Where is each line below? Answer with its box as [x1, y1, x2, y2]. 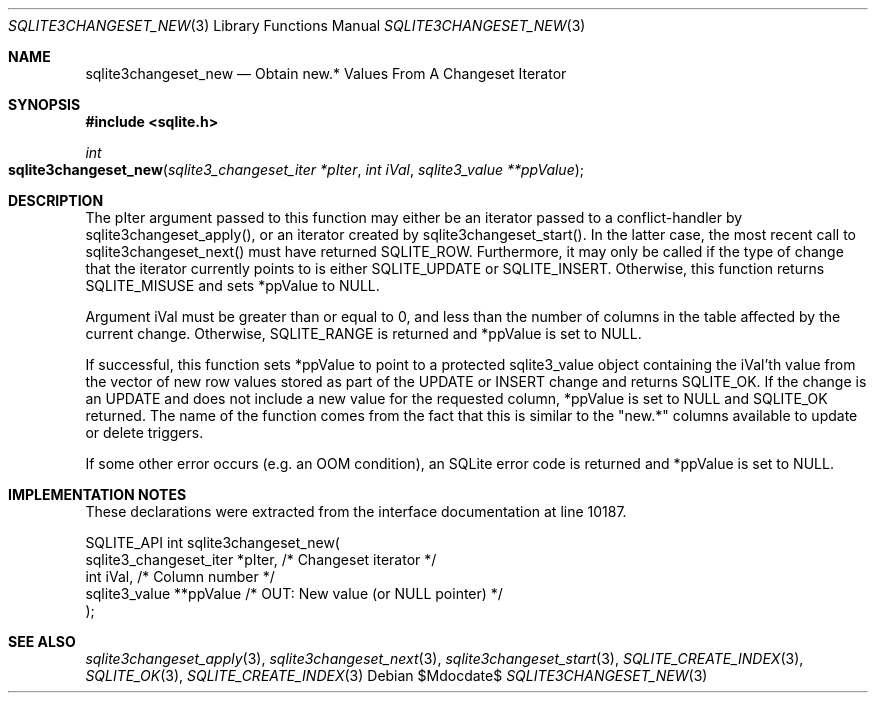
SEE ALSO [8, 633, 76, 650]
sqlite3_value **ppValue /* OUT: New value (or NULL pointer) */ [85, 585, 503, 602]
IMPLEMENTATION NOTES [8, 486, 187, 503]
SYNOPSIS [8, 96, 81, 113]
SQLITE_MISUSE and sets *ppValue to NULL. [85, 277, 380, 294]
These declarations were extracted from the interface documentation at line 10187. [85, 503, 627, 520]
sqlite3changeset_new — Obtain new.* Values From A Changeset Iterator [85, 65, 567, 82]
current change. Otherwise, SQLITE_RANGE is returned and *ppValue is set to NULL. [85, 325, 642, 342]
